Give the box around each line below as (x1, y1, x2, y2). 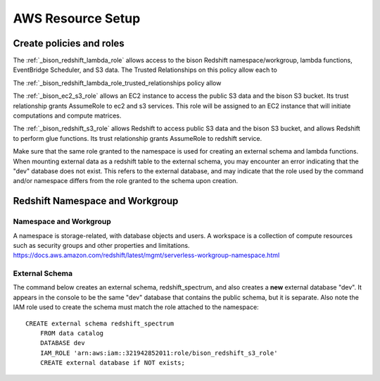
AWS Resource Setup (13, 11, 141, 26)
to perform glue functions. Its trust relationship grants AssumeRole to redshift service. (13, 134, 262, 142)
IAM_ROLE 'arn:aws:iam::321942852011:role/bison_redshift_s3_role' (39, 349, 278, 357)
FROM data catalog (39, 330, 104, 337)
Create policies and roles (13, 37, 125, 49)
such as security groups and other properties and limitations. (13, 241, 190, 249)
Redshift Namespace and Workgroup (13, 195, 179, 207)
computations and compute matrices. (13, 111, 122, 120)
